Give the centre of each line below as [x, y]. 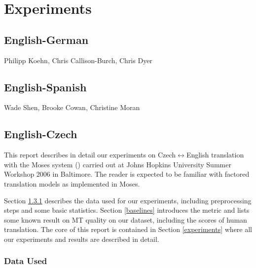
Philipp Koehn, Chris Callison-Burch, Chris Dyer [78, 60]
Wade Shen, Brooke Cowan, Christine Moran [72, 107]
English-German [46, 39]
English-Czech [41, 134]
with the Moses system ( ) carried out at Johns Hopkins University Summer [118, 164]
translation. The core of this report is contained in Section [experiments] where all [128, 229]
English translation [215, 155]
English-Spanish [45, 87]
